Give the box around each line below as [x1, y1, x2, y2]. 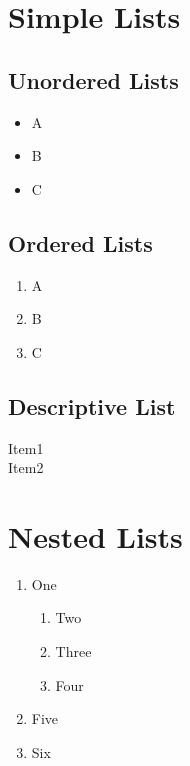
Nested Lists [8, 515, 183, 556]
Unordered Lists [8, 64, 179, 95]
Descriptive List [8, 390, 176, 421]
